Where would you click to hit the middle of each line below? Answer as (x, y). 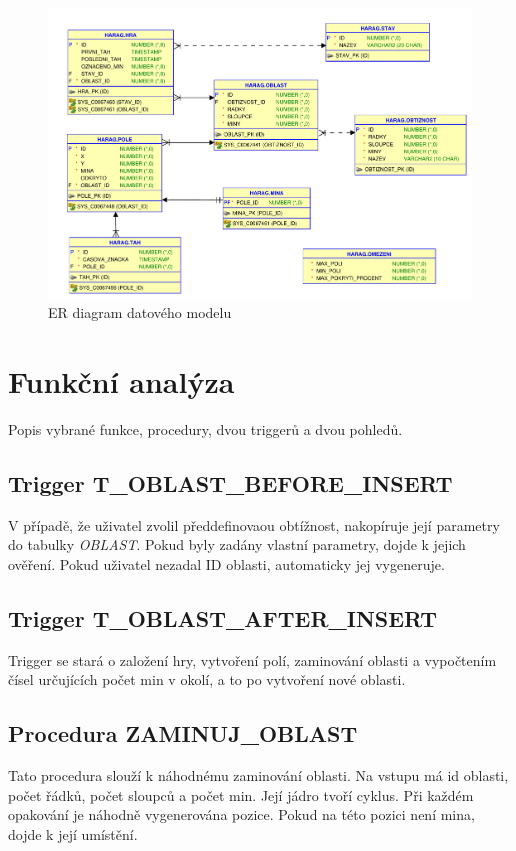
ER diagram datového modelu (140, 312)
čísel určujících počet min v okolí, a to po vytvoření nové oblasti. (207, 679)
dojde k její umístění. (73, 833)
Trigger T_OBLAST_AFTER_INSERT (223, 617)
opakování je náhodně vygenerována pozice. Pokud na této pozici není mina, (241, 814)
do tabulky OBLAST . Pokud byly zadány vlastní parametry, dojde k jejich (237, 544)
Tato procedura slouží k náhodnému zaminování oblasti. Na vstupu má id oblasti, (258, 775)
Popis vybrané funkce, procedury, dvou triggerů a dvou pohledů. (205, 428)
